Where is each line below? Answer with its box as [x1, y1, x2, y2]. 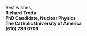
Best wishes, [5, 5, 32, 10]
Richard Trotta [5, 10, 37, 16]
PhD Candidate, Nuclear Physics [5, 15, 76, 21]
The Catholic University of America [5, 20, 82, 26]
